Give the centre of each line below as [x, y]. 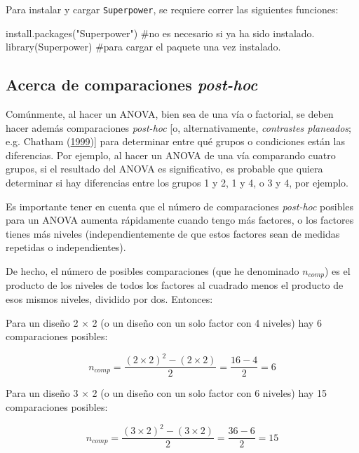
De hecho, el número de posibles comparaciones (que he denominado [153, 270]
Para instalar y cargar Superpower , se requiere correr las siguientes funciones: [172, 9]
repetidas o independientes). [66, 247]
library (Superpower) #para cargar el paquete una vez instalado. [143, 47]
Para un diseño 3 [42, 393]
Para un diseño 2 [42, 322]
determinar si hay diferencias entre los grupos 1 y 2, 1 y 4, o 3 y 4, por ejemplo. [177, 183]
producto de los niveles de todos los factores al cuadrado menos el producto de [175, 285]
